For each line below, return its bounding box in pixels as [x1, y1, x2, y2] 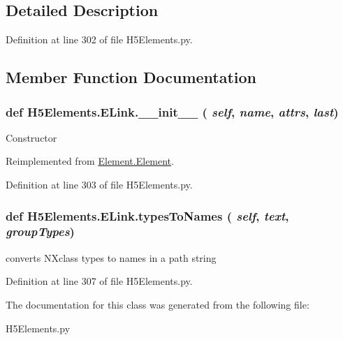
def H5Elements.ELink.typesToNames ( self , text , [6, 207, 289, 224]
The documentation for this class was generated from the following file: [6, 297, 309, 311]
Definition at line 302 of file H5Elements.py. [6, 32, 193, 47]
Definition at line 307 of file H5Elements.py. [6, 274, 193, 288]
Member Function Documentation [6, 66, 257, 88]
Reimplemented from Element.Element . [6, 154, 174, 168]
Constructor [6, 130, 57, 145]
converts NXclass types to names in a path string [6, 250, 217, 265]
